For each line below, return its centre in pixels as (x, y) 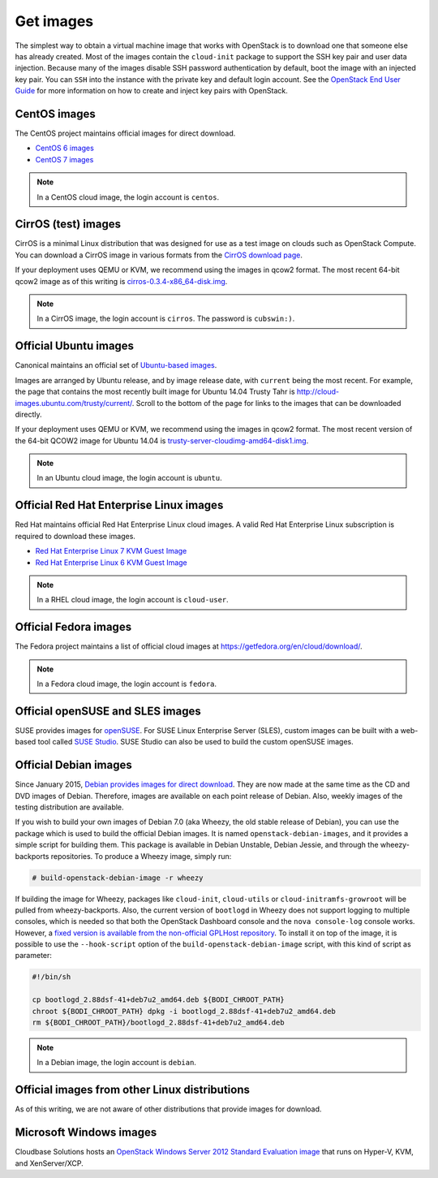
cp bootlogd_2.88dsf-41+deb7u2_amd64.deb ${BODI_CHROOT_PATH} (158, 1000)
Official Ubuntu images (74, 346)
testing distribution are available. (70, 807)
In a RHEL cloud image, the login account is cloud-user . (133, 600)
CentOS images (56, 114)
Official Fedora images (73, 627)
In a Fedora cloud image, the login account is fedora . (127, 684)
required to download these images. (75, 536)
